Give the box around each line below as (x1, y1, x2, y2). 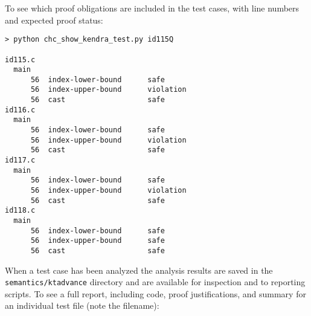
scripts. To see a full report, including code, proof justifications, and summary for (5, 287, 306, 300)
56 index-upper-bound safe (30, 236, 165, 245)
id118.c (5, 206, 36, 215)
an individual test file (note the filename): (5, 299, 159, 312)
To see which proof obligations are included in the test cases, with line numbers (5, 2, 300, 14)
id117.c (5, 156, 36, 165)
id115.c (5, 55, 36, 64)
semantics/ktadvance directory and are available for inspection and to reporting (5, 276, 306, 288)
